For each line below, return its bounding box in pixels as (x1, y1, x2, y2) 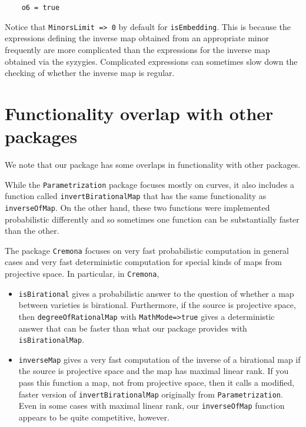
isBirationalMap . (18, 333, 85, 346)
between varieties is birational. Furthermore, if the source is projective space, (18, 299, 296, 311)
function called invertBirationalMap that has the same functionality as (5, 190, 267, 202)
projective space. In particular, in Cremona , (5, 267, 159, 279)
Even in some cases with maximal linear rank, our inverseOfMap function (18, 399, 285, 412)
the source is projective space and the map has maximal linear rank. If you (18, 365, 289, 377)
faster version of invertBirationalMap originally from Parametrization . (18, 388, 283, 400)
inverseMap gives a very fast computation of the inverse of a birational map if (18, 353, 301, 365)
